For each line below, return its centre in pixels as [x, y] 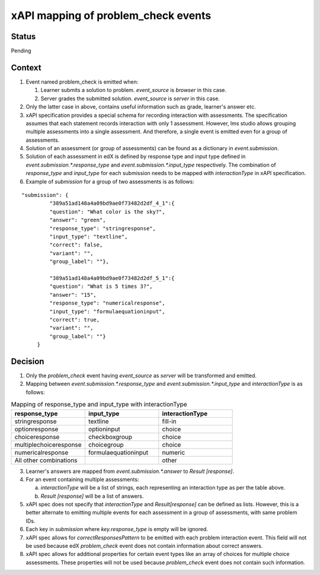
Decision [28, 361]
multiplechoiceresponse [48, 444]
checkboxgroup [110, 437]
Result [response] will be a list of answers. [92, 496]
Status [23, 36]
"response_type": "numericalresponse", [107, 303]
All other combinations [46, 460]
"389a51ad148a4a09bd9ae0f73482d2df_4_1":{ [112, 204]
